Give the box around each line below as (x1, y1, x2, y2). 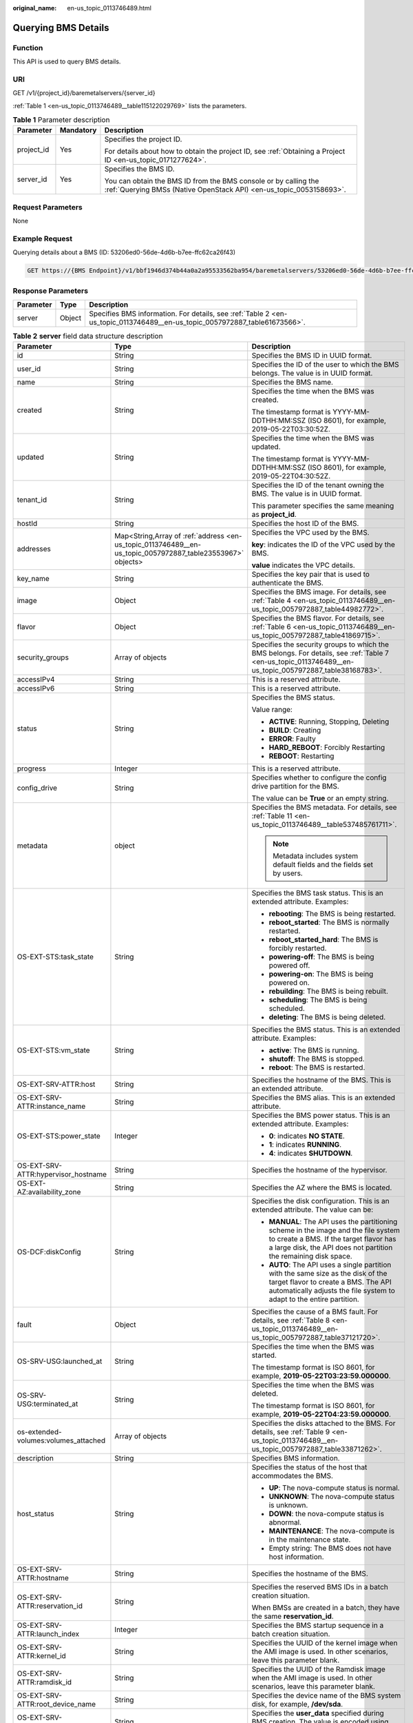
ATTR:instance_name (17, 1101, 86, 1111)
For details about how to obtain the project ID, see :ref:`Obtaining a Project (104, 147, 346, 156)
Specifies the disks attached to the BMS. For (251, 1418, 396, 1428)
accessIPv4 (17, 675, 55, 684)
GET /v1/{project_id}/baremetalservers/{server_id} (12, 89, 156, 97)
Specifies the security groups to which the (251, 640, 389, 649)
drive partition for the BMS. (251, 782, 340, 791)
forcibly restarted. (268, 944, 327, 953)
